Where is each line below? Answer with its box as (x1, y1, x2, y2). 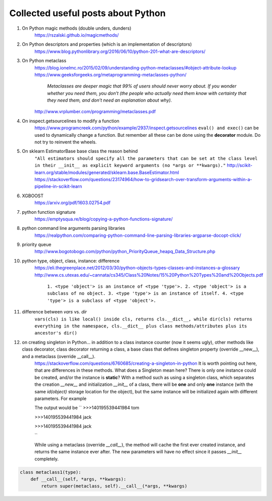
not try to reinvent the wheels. (34, 139, 97, 145)
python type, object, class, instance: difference (22, 258, 120, 264)
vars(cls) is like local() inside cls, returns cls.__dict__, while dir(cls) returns (34, 316, 253, 322)
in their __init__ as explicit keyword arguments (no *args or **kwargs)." (34, 162, 226, 169)
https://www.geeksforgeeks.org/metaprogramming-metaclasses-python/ (34, 71, 186, 77)
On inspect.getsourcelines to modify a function (22, 118, 119, 124)
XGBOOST (22, 193, 44, 199)
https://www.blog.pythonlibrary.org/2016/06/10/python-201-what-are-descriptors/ (34, 48, 206, 54)
